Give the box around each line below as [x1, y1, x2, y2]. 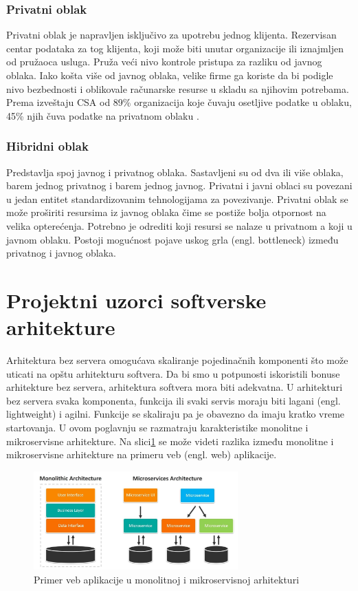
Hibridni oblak [6, 138, 89, 155]
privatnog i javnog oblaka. [6, 246, 116, 260]
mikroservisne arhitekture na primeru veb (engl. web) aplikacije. [6, 447, 277, 462]
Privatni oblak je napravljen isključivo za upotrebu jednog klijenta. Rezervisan [6, 28, 337, 42]
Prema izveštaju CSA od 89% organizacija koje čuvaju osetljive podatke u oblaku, [6, 95, 352, 109]
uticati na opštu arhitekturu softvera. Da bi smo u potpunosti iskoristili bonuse [6, 366, 340, 380]
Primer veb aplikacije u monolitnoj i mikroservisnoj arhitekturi [34, 572, 300, 586]
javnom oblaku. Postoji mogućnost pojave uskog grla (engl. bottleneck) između [6, 232, 339, 246]
